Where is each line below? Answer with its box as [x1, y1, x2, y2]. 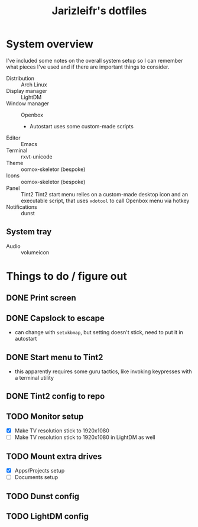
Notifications [6, 203, 37, 211]
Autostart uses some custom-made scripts [29, 122, 134, 130]
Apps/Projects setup [14, 467, 65, 474]
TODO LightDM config [6, 512, 89, 521]
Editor [6, 134, 21, 141]
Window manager [6, 99, 49, 107]
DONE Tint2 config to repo [6, 392, 105, 402]
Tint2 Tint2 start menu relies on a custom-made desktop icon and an [21, 190, 189, 198]
